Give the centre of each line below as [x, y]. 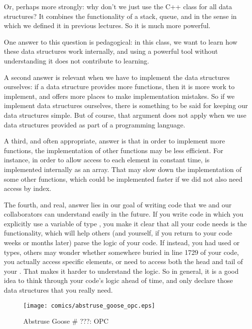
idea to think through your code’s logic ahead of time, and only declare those [118, 280]
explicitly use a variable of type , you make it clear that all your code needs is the [126, 223]
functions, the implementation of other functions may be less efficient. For [114, 150]
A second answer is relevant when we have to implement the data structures [117, 77]
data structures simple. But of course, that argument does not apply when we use [125, 115]
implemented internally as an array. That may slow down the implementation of [123, 169]
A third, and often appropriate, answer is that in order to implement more [115, 141]
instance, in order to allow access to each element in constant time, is [107, 160]
